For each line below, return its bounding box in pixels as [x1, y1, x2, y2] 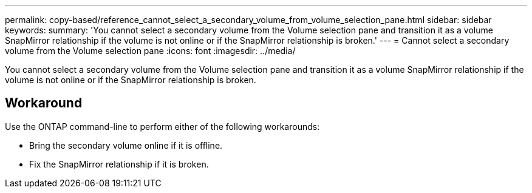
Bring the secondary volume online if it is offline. [29, 140, 223, 151]
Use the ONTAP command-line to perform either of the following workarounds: [5, 121, 320, 132]
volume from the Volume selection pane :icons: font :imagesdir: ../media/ [5, 46, 296, 56]
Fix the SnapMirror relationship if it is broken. [29, 158, 209, 169]
